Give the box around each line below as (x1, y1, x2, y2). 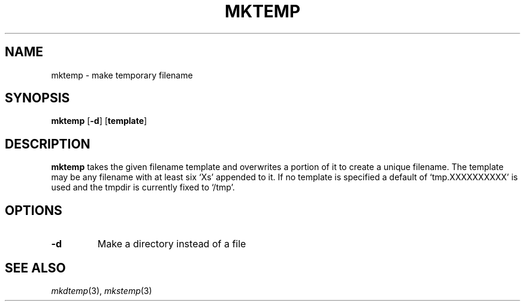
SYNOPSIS (5, 90, 70, 106)
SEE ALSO (5, 260, 66, 275)
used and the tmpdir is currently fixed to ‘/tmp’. (51, 182, 235, 193)
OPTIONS (5, 202, 62, 218)
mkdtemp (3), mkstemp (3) (51, 285, 152, 296)
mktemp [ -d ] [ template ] (51, 116, 147, 126)
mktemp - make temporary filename (51, 69, 193, 80)
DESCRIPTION (5, 136, 90, 152)
